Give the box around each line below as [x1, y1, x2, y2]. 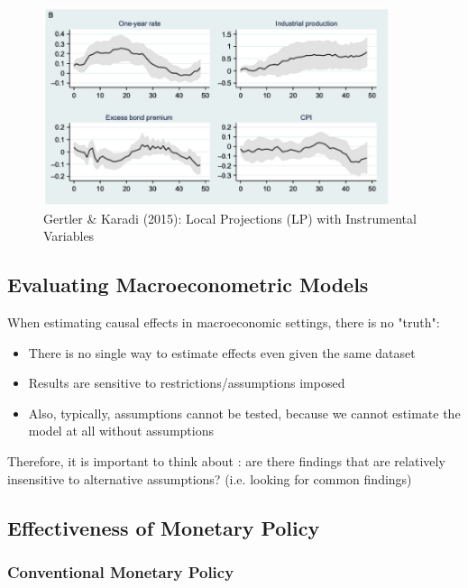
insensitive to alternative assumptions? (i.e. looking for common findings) [7, 469, 412, 488]
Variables [43, 226, 95, 245]
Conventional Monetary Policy [7, 560, 234, 583]
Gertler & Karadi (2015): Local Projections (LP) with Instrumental [43, 208, 417, 227]
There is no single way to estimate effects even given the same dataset [28, 343, 416, 362]
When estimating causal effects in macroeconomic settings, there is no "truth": [7, 313, 440, 332]
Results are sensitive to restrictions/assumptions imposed [28, 373, 345, 392]
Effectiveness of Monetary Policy [7, 513, 320, 541]
